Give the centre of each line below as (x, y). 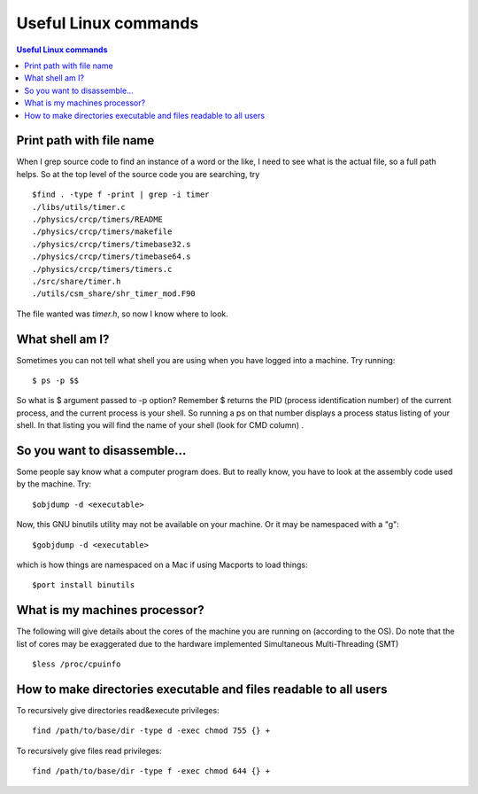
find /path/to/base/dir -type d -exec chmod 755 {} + (151, 731)
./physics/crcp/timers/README (98, 219)
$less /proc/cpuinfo (77, 664)
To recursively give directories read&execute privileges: (118, 711)
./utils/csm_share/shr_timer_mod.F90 (114, 294)
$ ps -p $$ (56, 381)
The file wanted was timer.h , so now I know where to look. (123, 314)
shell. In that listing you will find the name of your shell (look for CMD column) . (160, 425)
